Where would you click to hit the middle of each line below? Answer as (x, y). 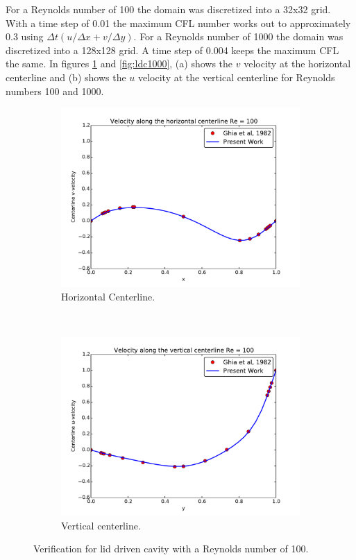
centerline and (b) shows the (66, 77)
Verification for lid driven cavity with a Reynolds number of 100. (171, 549)
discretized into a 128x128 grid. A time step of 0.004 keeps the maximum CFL (172, 50)
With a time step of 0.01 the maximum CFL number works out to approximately (178, 23)
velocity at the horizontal (297, 63)
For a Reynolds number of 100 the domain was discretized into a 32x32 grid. (168, 9)
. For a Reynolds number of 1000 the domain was (238, 36)
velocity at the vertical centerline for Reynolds (236, 77)
